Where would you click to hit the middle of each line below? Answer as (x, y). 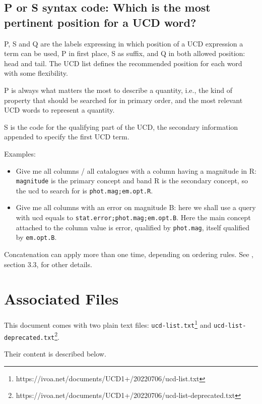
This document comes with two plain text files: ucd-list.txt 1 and (108, 324)
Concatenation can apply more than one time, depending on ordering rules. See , (129, 254)
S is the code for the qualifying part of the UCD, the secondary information (121, 127)
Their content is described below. (55, 353)
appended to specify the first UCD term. (67, 137)
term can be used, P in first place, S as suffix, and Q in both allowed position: (125, 53)
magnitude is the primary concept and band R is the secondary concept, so (132, 181)
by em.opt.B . (36, 237)
